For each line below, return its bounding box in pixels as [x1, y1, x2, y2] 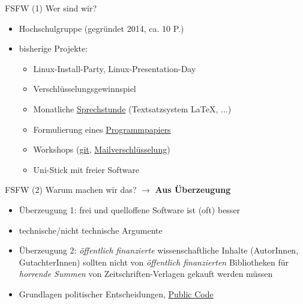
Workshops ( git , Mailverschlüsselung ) [33, 143, 170, 156]
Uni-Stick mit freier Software [33, 163, 139, 175]
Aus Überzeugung [155, 183, 231, 196]
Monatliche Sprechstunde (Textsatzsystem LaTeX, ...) [33, 102, 232, 115]
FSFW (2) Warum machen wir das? [5, 183, 137, 196]
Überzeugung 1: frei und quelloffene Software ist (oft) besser [19, 203, 241, 216]
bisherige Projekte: [19, 42, 88, 55]
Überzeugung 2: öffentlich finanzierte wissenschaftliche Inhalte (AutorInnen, [19, 244, 299, 257]
